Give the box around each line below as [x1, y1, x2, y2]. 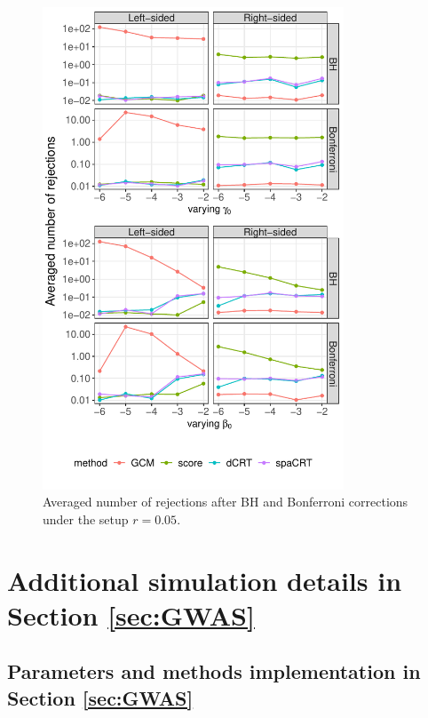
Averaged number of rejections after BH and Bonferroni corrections [43, 492, 408, 511]
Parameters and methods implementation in [7, 658, 421, 685]
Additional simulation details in [7, 562, 402, 598]
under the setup [43, 509, 129, 528]
